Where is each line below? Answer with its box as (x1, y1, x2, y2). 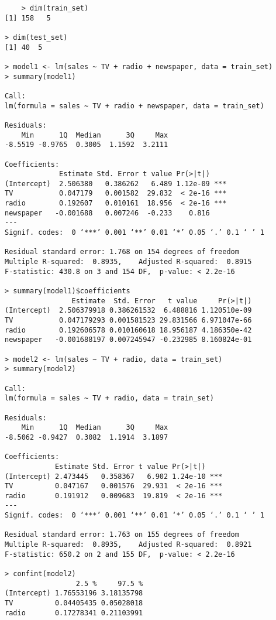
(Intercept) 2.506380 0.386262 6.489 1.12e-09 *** (5, 179, 227, 188)
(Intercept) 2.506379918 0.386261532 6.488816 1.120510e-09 (5, 306, 252, 315)
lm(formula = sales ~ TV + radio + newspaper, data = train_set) (5, 101, 264, 110)
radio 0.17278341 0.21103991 (5, 608, 143, 617)
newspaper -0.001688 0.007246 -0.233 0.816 (5, 208, 210, 217)
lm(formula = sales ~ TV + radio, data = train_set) (5, 394, 214, 403)
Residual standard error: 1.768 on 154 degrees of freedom (5, 248, 239, 256)
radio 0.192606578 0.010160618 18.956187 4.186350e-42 (5, 326, 252, 334)
